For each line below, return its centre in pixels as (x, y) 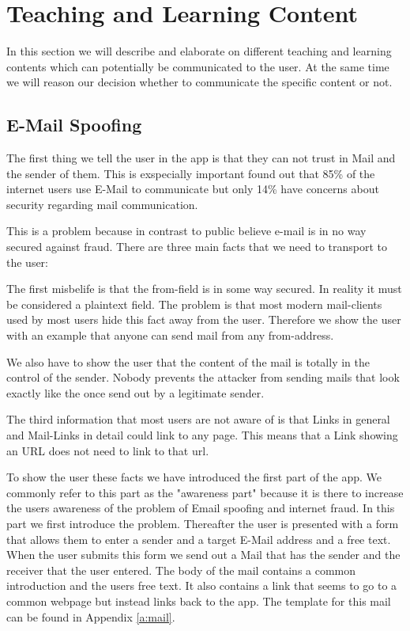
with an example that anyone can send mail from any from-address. (170, 335)
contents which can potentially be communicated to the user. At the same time (198, 66)
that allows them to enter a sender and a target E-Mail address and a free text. (199, 539)
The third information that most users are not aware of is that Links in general (198, 419)
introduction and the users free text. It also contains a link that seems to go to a (202, 585)
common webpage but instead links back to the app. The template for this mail (199, 601)
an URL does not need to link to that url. (108, 450)
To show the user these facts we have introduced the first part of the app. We (194, 477)
